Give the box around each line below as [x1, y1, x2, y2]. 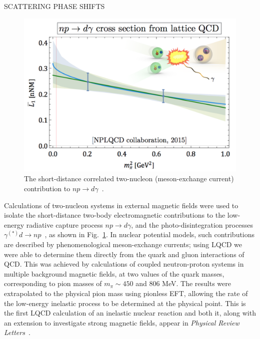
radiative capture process [26, 219, 103, 230]
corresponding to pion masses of [4, 278, 102, 289]
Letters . [4, 327, 30, 338]
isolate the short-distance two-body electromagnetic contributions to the [4, 210, 225, 220]
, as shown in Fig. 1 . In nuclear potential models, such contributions [44, 229, 255, 240]
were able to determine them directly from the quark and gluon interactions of [4, 249, 244, 259]
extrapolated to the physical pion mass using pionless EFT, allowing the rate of [4, 288, 248, 298]
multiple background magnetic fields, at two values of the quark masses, [4, 268, 224, 279]
